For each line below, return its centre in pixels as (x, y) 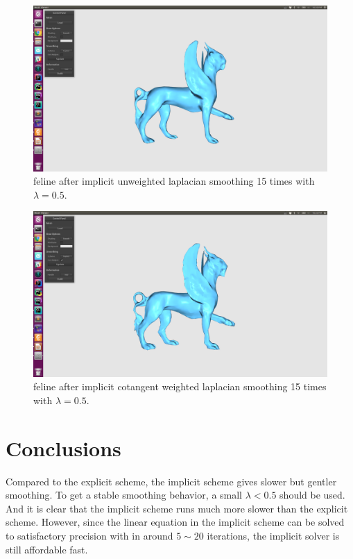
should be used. (312, 495)
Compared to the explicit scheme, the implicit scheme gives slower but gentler (171, 481)
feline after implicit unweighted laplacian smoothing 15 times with (174, 181)
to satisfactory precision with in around (89, 536)
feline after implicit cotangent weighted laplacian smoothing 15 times (180, 386)
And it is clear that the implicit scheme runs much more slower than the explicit (177, 508)
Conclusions (63, 448)
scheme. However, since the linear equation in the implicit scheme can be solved (175, 522)
